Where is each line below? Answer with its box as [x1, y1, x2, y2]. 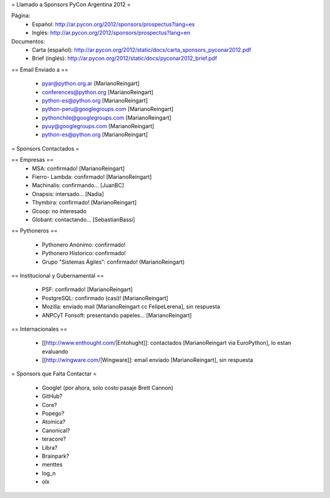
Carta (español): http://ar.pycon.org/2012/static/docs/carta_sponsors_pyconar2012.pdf [32, 46, 252, 53]
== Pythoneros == [11, 227, 58, 234]
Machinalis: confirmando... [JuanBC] [32, 182, 125, 189]
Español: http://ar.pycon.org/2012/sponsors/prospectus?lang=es [32, 20, 195, 27]
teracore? [42, 435, 67, 442]
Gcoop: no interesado [32, 208, 87, 215]
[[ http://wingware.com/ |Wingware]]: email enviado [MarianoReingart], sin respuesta [42, 356, 254, 364]
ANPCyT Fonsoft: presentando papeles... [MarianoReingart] [42, 311, 192, 319]
